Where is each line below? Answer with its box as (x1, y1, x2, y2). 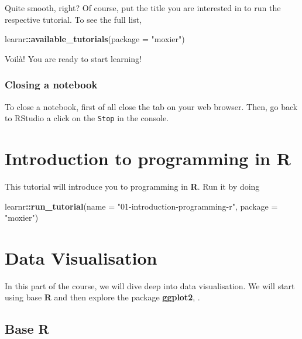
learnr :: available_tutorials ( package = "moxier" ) (5, 33, 185, 45)
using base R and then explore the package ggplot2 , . (5, 291, 200, 303)
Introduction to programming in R (5, 146, 291, 170)
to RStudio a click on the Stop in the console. (5, 112, 169, 124)
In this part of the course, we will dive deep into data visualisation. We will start (5, 279, 295, 292)
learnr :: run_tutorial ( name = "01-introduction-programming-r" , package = (5, 200, 278, 212)
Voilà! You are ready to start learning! (5, 52, 142, 64)
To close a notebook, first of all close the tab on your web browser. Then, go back (5, 100, 298, 112)
